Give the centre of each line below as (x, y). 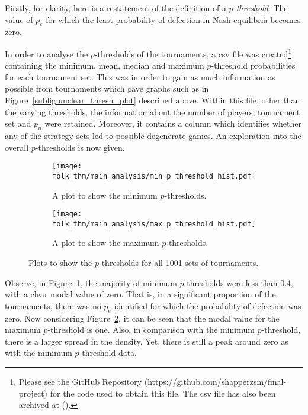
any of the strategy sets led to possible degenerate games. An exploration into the (153, 135)
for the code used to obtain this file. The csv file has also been (163, 393)
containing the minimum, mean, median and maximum (105, 65)
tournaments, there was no (53, 305)
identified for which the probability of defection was (208, 305)
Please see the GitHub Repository (80, 381)
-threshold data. (108, 353)
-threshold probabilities (253, 65)
